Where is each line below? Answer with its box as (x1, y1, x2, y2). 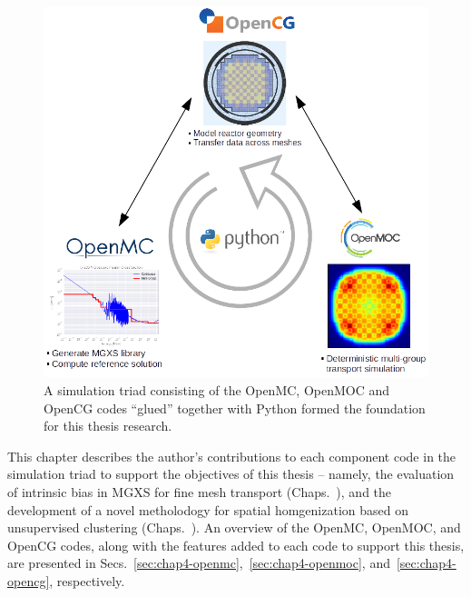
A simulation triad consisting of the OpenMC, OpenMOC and (44, 381, 390, 400)
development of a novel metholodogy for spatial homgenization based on (7, 500, 408, 519)
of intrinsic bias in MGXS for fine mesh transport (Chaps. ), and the (7, 483, 392, 502)
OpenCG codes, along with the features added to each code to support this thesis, (7, 535, 465, 554)
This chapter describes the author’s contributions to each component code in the (7, 446, 456, 465)
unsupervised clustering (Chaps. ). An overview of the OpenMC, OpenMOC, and (7, 518, 461, 537)
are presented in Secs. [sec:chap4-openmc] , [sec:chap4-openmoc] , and (7, 553, 390, 572)
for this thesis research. (44, 416, 172, 435)
